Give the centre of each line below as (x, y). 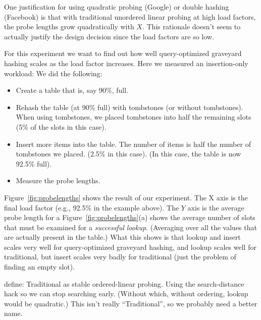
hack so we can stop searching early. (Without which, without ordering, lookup (126, 294)
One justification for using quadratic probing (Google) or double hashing (117, 7)
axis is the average (216, 207)
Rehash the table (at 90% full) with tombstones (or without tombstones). (129, 107)
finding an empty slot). (40, 267)
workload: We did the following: (53, 73)
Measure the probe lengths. (58, 180)
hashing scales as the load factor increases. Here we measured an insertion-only (126, 63)
